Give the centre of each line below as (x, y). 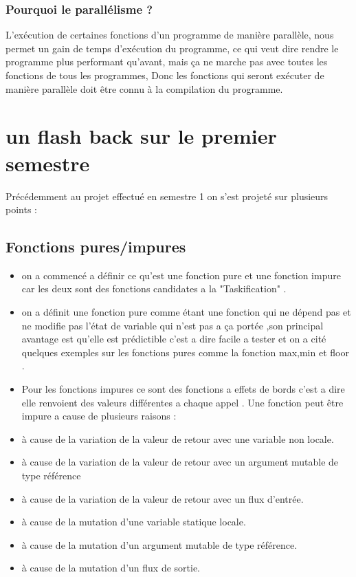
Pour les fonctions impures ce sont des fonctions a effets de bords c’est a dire (183, 389)
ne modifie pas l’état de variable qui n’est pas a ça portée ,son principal (173, 325)
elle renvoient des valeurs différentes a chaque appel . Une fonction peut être (182, 402)
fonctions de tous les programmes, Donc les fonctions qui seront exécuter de (165, 75)
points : (21, 209)
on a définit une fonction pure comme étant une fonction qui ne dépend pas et (186, 312)
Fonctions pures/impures (96, 247)
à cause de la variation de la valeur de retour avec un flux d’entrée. (163, 498)
